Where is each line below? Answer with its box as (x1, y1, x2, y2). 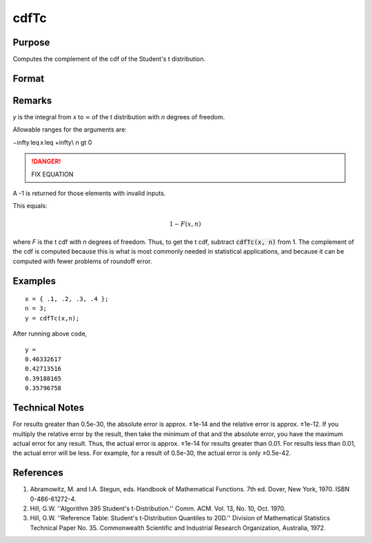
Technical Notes (12, 402, 85, 413)
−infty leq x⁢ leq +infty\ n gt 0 (12, 138, 92, 146)
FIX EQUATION (31, 170, 74, 178)
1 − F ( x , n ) (169, 220, 201, 227)
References (12, 467, 63, 479)
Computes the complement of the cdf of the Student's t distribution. (12, 55, 206, 63)
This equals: (12, 202, 48, 210)
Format (12, 72, 45, 84)
